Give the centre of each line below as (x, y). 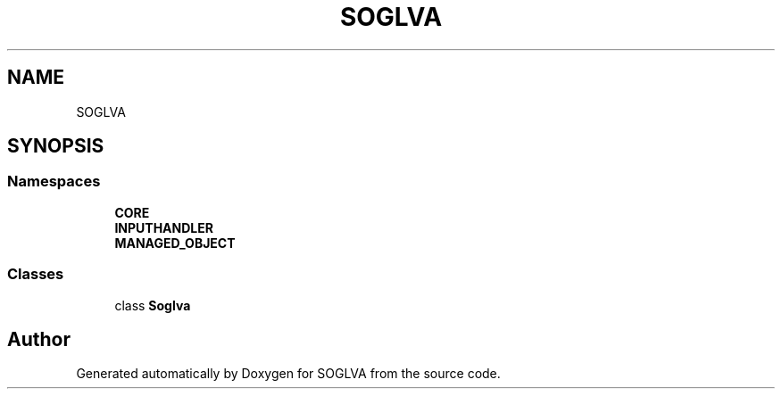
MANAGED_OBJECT (175, 243)
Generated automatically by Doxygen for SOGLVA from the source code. (288, 374)
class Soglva (153, 305)
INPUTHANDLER (164, 227)
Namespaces (54, 181)
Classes (36, 274)
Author (39, 339)
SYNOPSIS (56, 146)
